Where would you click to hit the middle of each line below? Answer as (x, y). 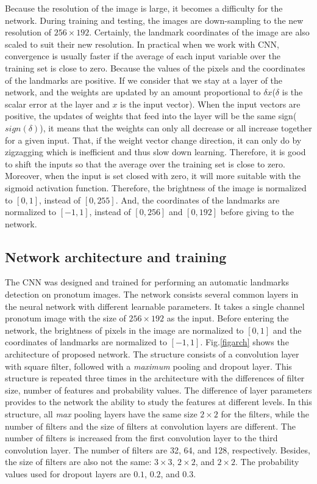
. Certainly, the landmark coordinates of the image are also (199, 32)
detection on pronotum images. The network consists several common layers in (152, 294)
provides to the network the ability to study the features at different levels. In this (158, 402)
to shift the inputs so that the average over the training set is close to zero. (145, 163)
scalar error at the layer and (57, 104)
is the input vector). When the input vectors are (210, 104)
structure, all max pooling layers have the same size (101, 414)
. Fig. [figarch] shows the (244, 342)
